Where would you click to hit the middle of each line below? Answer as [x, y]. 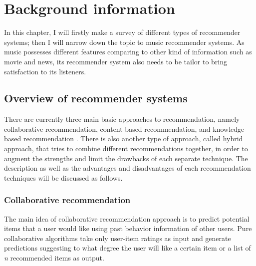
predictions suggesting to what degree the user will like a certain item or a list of [128, 248]
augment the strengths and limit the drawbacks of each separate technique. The [126, 158]
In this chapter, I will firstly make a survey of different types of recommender [122, 32]
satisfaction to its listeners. [45, 71]
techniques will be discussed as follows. [63, 177]
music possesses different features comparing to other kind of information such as [128, 52]
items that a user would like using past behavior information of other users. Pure [128, 228]
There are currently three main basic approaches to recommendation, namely [122, 119]
